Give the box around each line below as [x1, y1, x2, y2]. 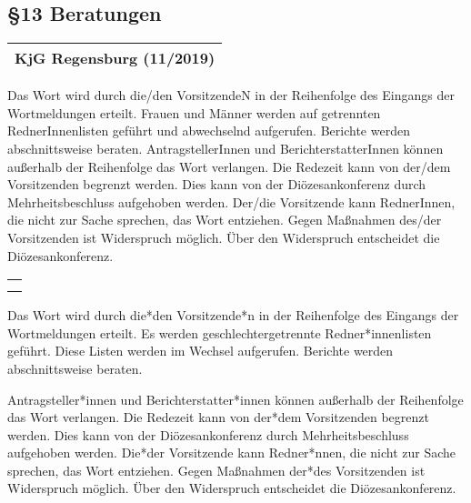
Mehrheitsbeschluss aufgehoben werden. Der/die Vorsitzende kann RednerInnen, [7, 192, 456, 211]
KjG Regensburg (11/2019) [15, 47, 215, 69]
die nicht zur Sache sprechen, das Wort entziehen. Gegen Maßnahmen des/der [7, 210, 442, 229]
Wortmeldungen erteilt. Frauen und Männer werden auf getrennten [7, 103, 381, 122]
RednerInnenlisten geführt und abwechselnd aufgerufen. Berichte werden [7, 121, 410, 140]
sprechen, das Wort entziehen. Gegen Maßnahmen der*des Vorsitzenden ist [7, 460, 426, 479]
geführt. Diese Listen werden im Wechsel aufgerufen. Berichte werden [7, 341, 394, 360]
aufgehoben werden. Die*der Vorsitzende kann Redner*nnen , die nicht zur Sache [7, 443, 456, 462]
